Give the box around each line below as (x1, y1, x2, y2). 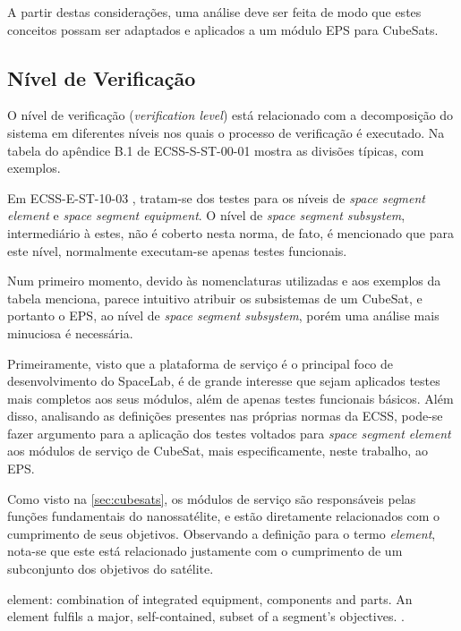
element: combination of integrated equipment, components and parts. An (7, 589, 413, 608)
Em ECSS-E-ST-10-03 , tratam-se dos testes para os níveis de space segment (7, 188, 425, 207)
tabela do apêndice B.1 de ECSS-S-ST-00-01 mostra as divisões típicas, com (7, 141, 424, 159)
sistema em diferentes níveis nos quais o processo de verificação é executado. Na (7, 123, 445, 141)
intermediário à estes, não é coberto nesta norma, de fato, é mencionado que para (7, 223, 454, 242)
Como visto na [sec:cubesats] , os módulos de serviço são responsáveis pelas (7, 489, 416, 507)
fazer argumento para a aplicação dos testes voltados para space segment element (7, 423, 451, 442)
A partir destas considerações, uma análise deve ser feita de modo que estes (7, 3, 422, 21)
